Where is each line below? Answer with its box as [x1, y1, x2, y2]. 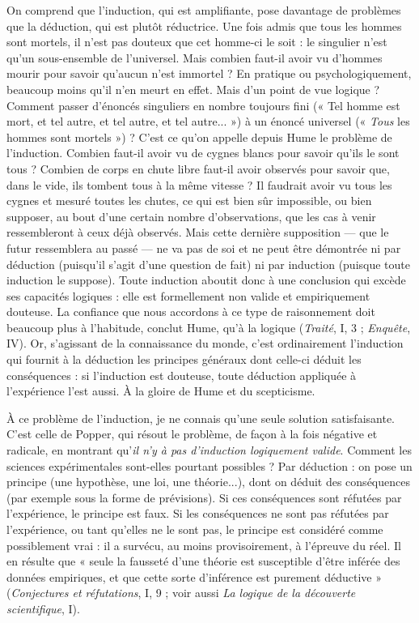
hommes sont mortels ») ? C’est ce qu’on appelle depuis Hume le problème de [6, 128, 392, 145]
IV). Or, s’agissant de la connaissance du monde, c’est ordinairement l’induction [6, 335, 404, 352]
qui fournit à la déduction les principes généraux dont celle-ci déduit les [6, 351, 362, 368]
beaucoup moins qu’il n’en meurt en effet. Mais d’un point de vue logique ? [6, 80, 380, 97]
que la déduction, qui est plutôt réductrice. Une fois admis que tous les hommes [6, 17, 402, 34]
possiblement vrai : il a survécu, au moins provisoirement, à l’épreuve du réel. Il [6, 536, 401, 553]
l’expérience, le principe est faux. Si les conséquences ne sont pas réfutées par [6, 505, 389, 522]
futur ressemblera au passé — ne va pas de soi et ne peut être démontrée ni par [6, 239, 401, 256]
